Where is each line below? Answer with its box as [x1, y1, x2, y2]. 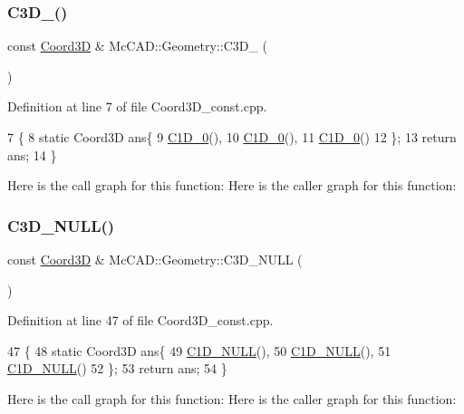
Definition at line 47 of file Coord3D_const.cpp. [7, 311, 274, 330]
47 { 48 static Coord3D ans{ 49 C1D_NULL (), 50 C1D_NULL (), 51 [7, 341, 391, 360]
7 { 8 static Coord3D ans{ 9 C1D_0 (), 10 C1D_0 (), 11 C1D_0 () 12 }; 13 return [7, 128, 457, 146]
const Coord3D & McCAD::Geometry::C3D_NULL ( [7, 250, 303, 268]
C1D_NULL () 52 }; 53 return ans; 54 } [7, 359, 227, 378]
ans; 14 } [7, 145, 57, 164]
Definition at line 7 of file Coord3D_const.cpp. [7, 97, 267, 116]
